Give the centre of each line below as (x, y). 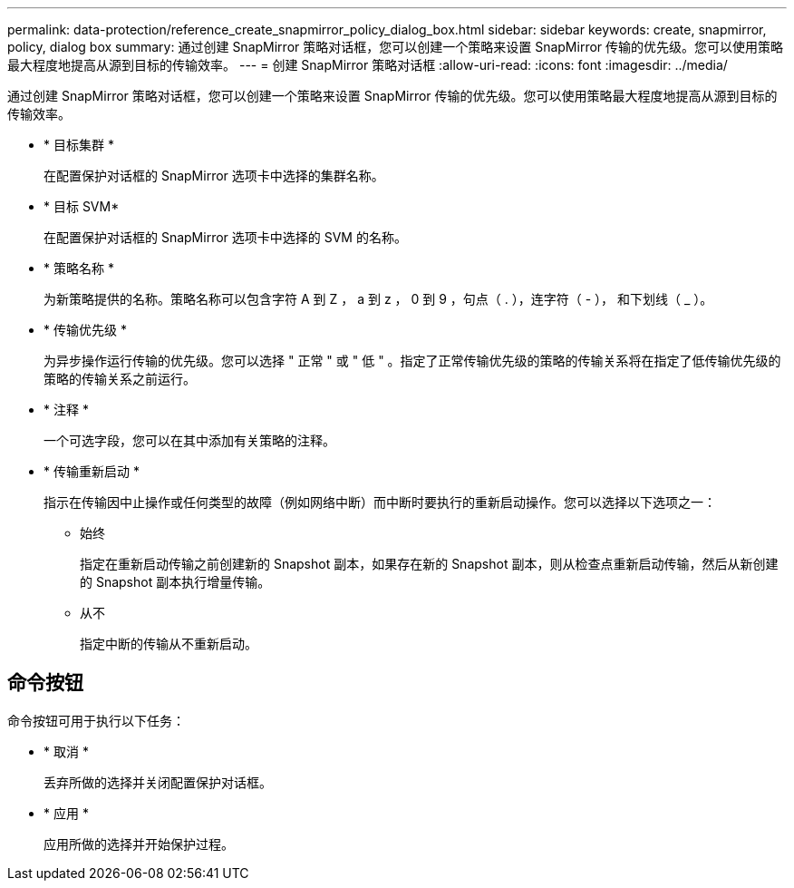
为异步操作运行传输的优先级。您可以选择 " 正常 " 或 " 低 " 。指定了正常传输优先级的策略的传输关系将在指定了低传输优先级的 (412, 361)
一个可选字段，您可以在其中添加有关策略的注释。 (189, 440)
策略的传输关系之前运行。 (120, 379)
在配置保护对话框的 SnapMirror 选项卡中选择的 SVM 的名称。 (225, 237)
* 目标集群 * (79, 145)
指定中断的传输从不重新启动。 (169, 644)
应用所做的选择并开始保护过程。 (139, 844)
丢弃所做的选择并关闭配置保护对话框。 (158, 782)
